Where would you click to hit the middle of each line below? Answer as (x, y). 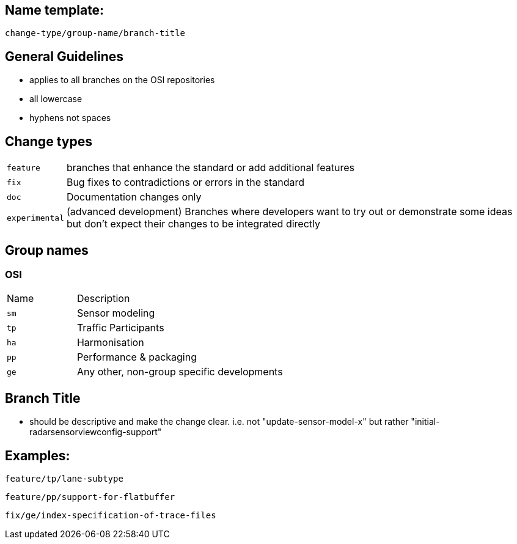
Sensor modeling (116, 313)
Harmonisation (110, 343)
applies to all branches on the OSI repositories (122, 80)
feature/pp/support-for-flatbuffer (90, 497)
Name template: (55, 10)
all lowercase (56, 99)
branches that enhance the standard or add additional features (210, 168)
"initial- (425, 422)
